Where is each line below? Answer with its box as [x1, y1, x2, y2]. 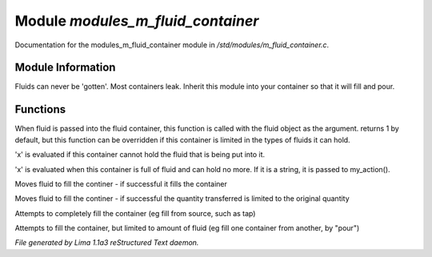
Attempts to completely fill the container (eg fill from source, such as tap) [14, 208, 256, 218]
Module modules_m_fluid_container [14, 12, 259, 30]
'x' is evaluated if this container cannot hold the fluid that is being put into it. [14, 150, 266, 159]
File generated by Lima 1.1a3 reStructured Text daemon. [14, 238, 199, 247]
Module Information [14, 61, 116, 74]
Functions [14, 102, 66, 116]
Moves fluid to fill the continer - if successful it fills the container [14, 179, 227, 188]
